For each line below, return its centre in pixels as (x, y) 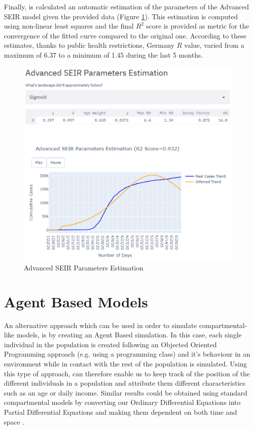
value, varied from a (214, 45)
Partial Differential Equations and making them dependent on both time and (121, 412)
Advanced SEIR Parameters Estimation (84, 267)
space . (14, 421)
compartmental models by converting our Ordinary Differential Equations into (122, 402)
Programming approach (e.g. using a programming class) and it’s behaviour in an (127, 354)
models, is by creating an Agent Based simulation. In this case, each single (129, 335)
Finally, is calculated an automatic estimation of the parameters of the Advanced (127, 6)
